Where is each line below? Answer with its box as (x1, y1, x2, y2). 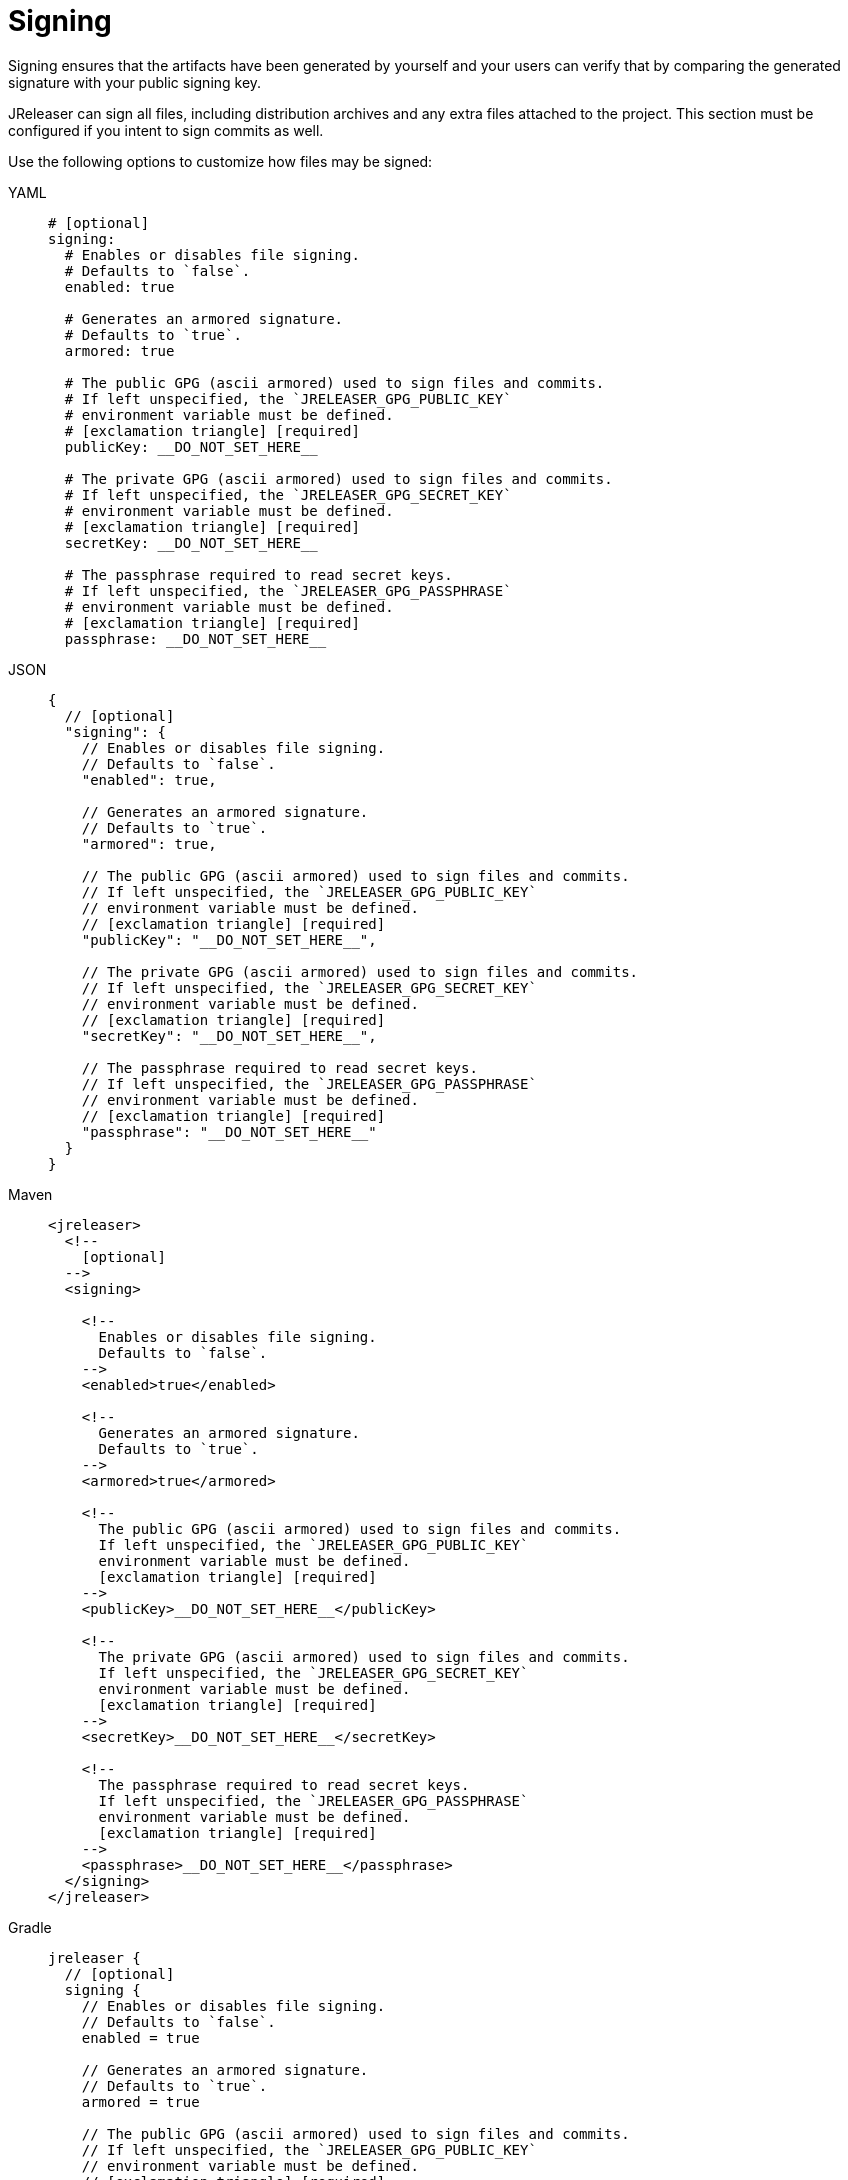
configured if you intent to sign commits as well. (8, 121, 324, 139)
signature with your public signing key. (8, 73, 262, 91)
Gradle (8, 1918, 52, 1936)
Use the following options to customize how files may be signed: (8, 152, 433, 170)
